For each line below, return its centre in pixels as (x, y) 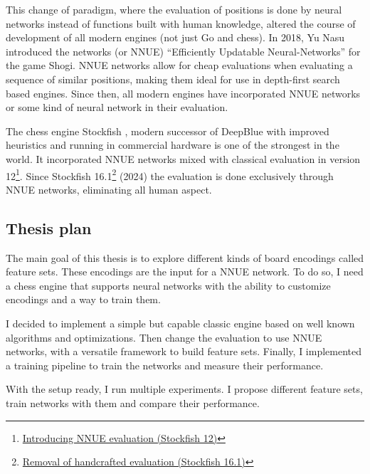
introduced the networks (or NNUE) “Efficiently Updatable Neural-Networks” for (183, 51)
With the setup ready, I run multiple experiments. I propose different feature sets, (184, 389)
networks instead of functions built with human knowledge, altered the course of (181, 23)
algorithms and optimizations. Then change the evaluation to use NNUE (164, 337)
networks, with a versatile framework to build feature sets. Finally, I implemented (184, 351)
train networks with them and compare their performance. (133, 402)
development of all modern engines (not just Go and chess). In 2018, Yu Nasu (175, 37)
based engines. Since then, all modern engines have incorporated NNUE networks (183, 93)
